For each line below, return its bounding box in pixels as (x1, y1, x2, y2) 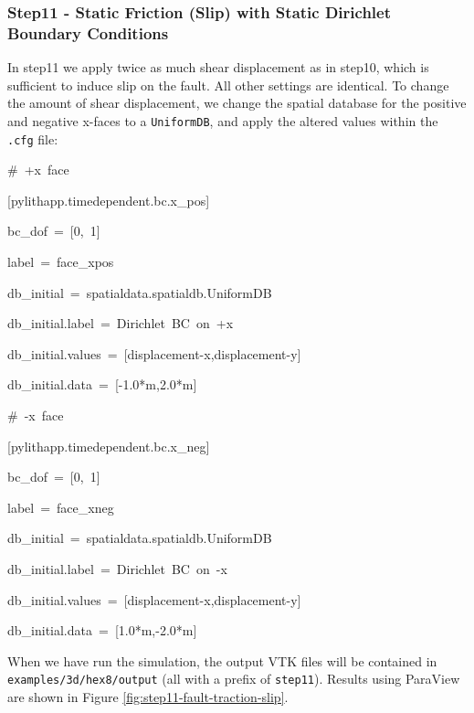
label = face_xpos (7, 252, 114, 271)
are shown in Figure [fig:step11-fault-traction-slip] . (7, 686, 289, 706)
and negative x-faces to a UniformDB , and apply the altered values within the (7, 111, 438, 130)
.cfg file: (7, 129, 58, 148)
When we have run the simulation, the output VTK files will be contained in (7, 651, 437, 670)
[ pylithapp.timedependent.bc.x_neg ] (7, 436, 210, 455)
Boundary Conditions (7, 21, 169, 44)
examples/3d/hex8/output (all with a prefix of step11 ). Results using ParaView (7, 669, 460, 688)
